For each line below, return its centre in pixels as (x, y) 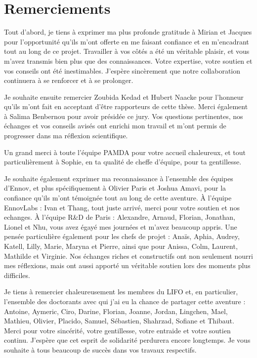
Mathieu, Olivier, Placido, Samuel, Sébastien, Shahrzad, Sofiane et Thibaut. (119, 321)
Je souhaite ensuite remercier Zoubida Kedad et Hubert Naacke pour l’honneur (124, 97)
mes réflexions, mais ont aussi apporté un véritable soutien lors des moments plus (127, 265)
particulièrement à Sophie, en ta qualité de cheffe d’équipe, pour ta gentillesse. (123, 162)
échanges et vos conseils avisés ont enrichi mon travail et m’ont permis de (115, 126)
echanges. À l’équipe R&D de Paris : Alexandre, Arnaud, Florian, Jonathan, (120, 217)
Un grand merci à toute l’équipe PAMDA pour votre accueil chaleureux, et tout (125, 152)
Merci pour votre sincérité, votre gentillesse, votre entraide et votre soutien (117, 330)
